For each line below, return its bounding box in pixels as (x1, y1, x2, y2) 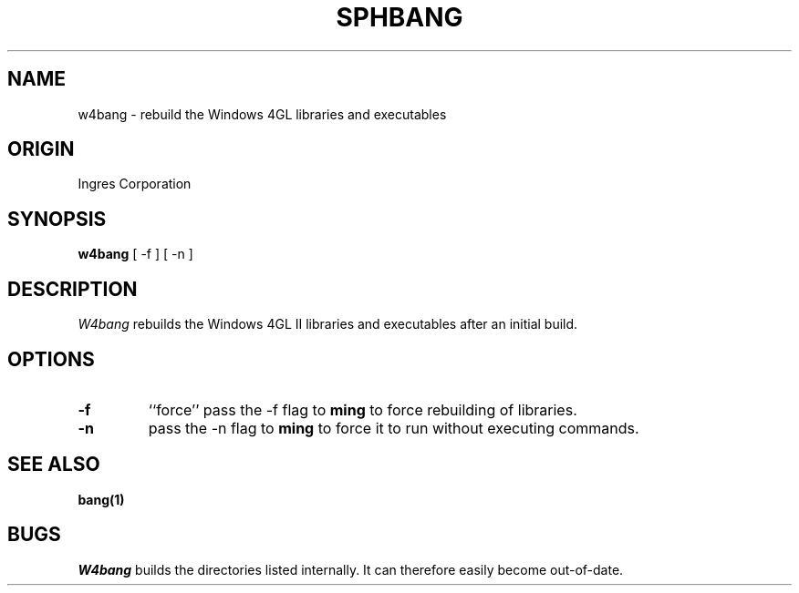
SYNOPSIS (7, 207, 107, 230)
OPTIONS (7, 347, 95, 371)
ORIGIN (7, 138, 75, 161)
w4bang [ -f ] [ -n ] (78, 246, 193, 262)
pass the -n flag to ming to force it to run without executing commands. (148, 418, 639, 437)
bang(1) (78, 491, 125, 507)
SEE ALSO (7, 453, 100, 476)
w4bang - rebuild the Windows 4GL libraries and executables (78, 106, 447, 122)
